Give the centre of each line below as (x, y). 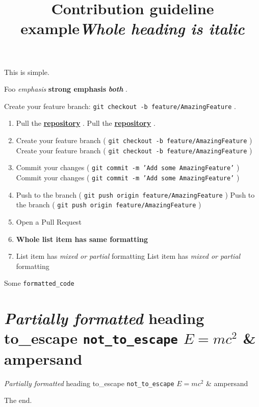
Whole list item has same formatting (82, 239)
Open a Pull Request (49, 221)
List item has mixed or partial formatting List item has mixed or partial (128, 256)
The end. (18, 400)
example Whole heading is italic (133, 29)
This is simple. (27, 72)
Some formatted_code (39, 283)
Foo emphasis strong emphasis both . (66, 89)
